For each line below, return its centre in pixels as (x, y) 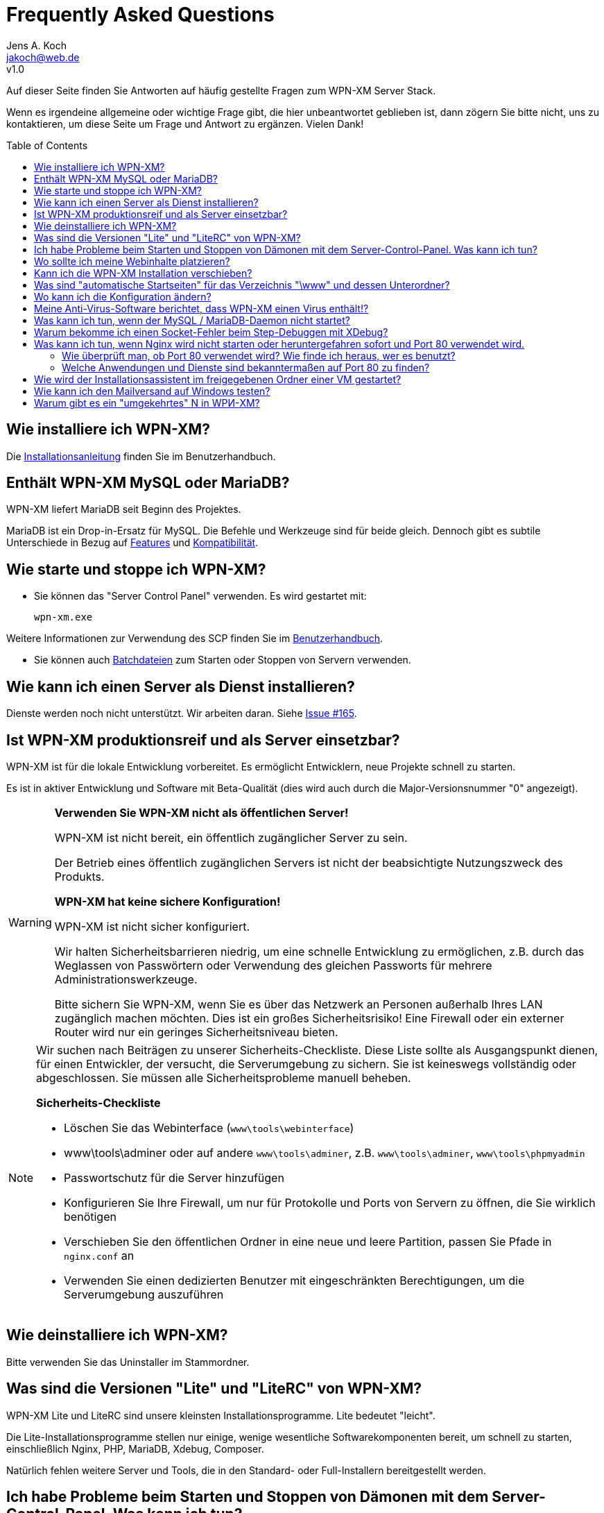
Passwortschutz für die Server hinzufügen (174, 1177)
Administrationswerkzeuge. (126, 979)
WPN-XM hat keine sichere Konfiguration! (167, 901)
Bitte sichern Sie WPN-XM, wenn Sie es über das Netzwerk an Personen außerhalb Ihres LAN (299, 1004)
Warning (30, 922)
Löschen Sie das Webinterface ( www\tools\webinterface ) (209, 1127)
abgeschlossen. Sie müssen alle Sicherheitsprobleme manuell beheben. (224, 1077)
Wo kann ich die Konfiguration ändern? (123, 296)
